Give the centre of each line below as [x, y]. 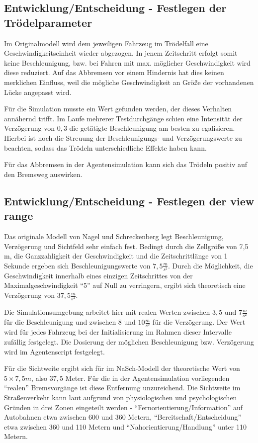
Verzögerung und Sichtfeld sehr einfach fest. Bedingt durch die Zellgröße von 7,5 [126, 246]
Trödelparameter [48, 22]
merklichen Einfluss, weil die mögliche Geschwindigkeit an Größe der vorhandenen [129, 82]
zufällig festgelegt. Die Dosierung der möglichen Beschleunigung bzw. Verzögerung [129, 342]
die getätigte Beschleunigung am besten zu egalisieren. [152, 128]
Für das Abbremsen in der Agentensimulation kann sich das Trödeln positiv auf [126, 164]
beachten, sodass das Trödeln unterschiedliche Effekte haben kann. [105, 147]
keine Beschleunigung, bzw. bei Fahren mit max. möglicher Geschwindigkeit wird [127, 62]
